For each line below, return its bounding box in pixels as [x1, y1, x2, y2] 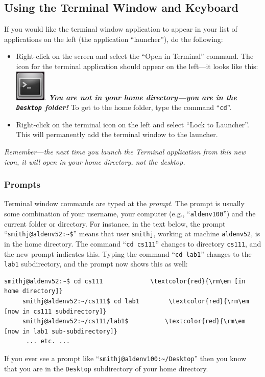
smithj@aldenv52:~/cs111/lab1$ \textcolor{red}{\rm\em [22, 318, 246, 325]
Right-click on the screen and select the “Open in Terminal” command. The [16, 51, 254, 61]
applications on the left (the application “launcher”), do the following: [4, 33, 223, 44]
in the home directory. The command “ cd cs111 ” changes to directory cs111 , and [4, 238, 261, 249]
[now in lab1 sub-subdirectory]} [4, 327, 117, 335]
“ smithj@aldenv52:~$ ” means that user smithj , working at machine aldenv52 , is [4, 228, 260, 239]
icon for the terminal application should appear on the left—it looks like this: [16, 60, 258, 71]
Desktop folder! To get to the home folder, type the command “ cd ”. [16, 102, 232, 113]
